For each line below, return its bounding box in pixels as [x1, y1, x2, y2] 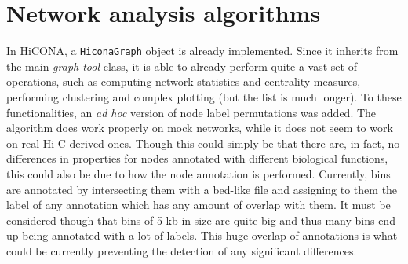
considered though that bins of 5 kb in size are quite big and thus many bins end [6, 211, 395, 228]
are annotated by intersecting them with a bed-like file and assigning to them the [6, 181, 398, 197]
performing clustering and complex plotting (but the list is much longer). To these [6, 88, 402, 104]
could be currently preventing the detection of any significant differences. [6, 242, 357, 258]
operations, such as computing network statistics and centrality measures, [6, 73, 361, 90]
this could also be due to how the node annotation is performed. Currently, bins [6, 165, 391, 181]
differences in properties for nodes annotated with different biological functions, [6, 150, 388, 167]
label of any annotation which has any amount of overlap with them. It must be [6, 196, 391, 213]
